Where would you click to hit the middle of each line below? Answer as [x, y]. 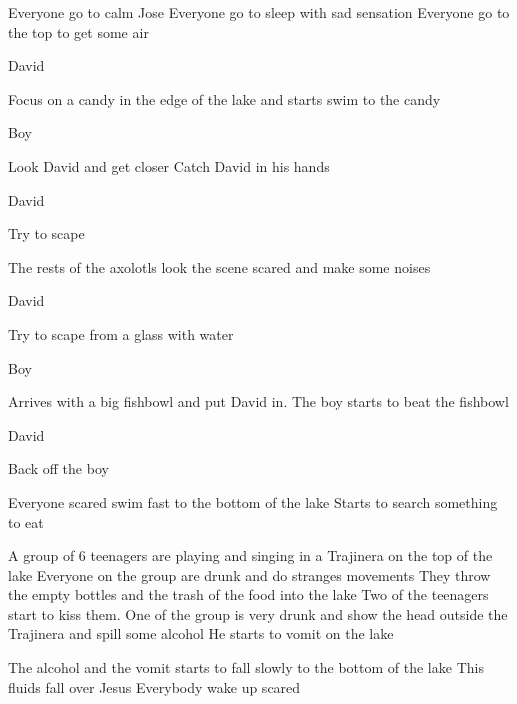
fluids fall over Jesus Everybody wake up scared [154, 686]
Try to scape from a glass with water [121, 333]
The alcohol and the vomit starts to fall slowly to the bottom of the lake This [246, 667]
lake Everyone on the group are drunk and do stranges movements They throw [249, 574]
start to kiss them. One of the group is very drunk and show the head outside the [258, 613]
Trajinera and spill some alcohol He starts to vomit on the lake [201, 633]
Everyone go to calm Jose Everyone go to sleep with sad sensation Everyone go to [259, 12]
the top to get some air [78, 31]
